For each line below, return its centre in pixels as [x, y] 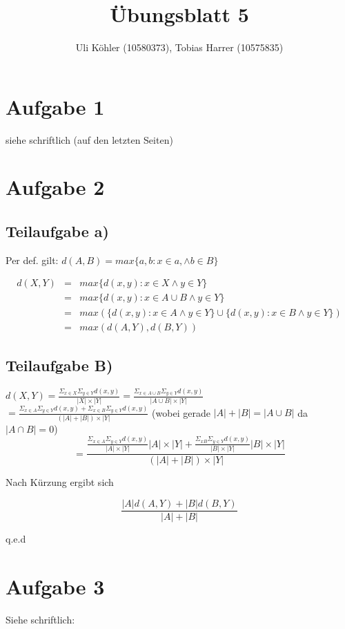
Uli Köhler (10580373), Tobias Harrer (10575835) [179, 47]
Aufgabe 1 [55, 106]
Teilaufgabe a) [57, 231]
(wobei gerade [181, 412]
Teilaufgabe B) [59, 365]
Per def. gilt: [32, 260]
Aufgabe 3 [55, 586]
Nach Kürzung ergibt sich [60, 482]
